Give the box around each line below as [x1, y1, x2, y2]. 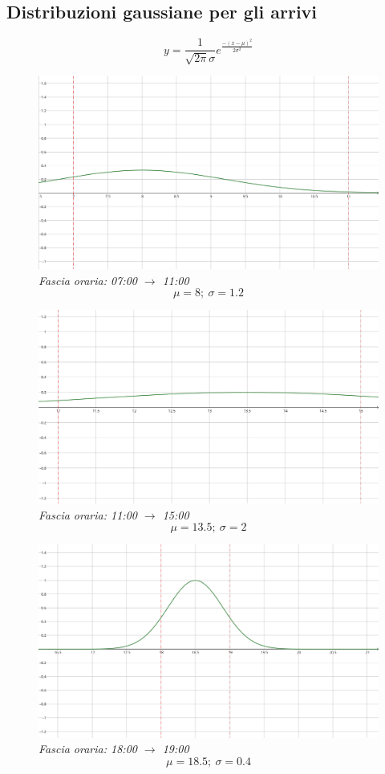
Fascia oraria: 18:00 [38, 740, 137, 757]
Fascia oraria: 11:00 [38, 506, 137, 523]
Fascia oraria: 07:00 [38, 271, 137, 288]
